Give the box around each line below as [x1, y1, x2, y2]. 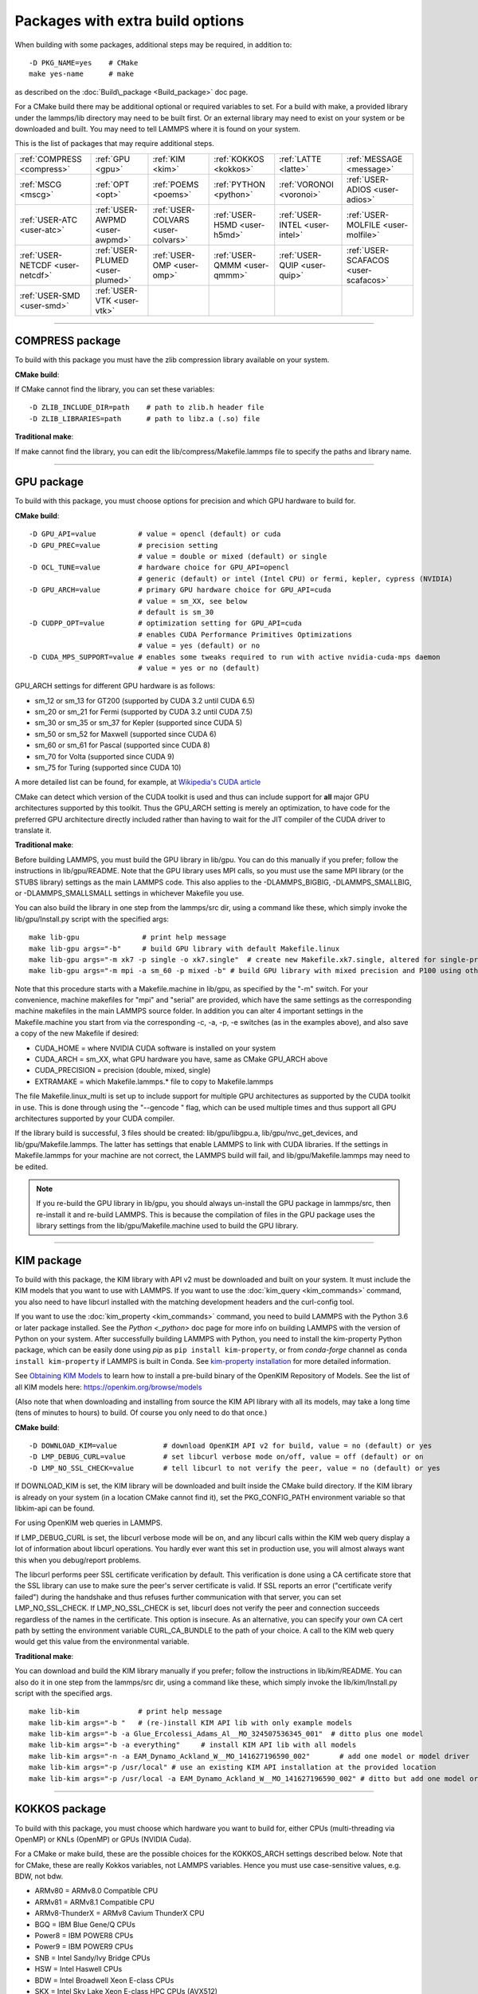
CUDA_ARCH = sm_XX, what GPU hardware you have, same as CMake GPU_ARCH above [34, 1054, 328, 1064]
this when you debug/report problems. [14, 1555, 142, 1565]
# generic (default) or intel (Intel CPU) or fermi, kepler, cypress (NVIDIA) [138, 574, 453, 583]
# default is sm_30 [138, 607, 214, 617]
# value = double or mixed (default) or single [138, 552, 327, 561]
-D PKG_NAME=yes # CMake [29, 58, 139, 67]
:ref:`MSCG [19, 179, 62, 190]
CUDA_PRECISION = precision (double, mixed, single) [34, 1066, 211, 1075]
